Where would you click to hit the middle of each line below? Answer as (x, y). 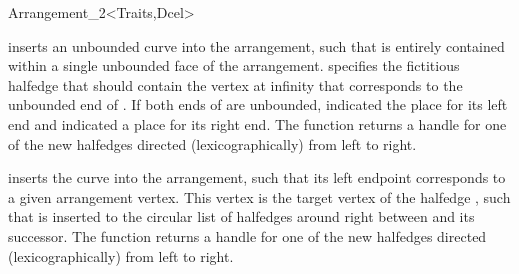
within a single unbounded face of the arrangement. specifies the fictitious (234, 65)
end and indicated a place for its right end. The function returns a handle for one (257, 123)
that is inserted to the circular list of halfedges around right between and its (241, 216)
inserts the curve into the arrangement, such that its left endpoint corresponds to (257, 177)
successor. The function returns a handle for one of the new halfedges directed (247, 235)
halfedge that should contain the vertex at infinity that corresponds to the (235, 84)
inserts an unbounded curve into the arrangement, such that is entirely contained (256, 45)
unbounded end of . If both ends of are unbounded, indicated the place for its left (258, 104)
